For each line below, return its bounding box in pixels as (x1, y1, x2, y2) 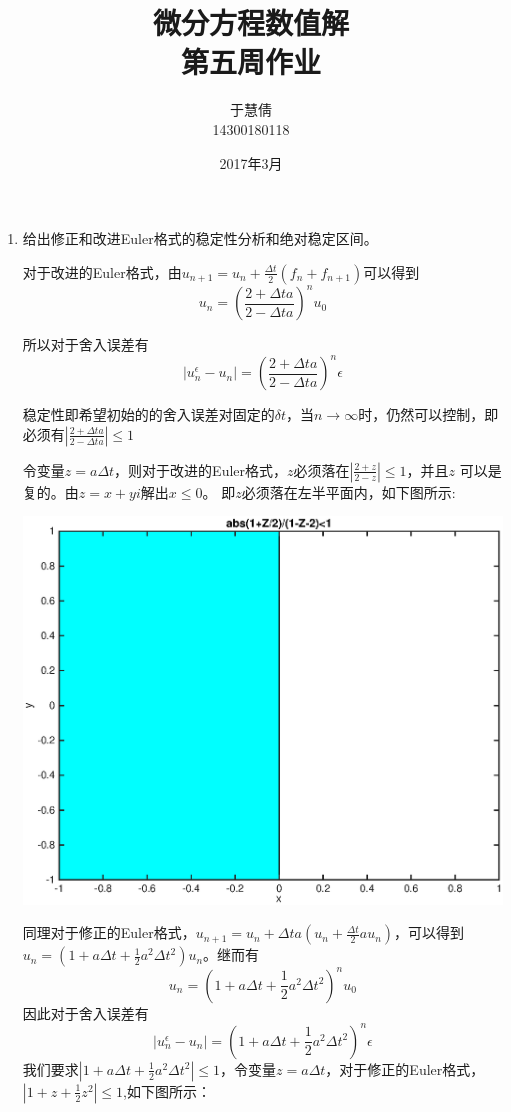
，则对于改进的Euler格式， (114, 459, 288, 480)
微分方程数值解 (152, 2, 349, 43)
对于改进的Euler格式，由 (22, 261, 182, 282)
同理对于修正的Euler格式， (22, 922, 196, 943)
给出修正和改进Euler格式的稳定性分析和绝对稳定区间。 (22, 228, 378, 249)
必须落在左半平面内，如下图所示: (241, 481, 456, 502)
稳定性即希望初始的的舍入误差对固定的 (22, 404, 275, 425)
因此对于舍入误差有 (22, 1002, 149, 1023)
